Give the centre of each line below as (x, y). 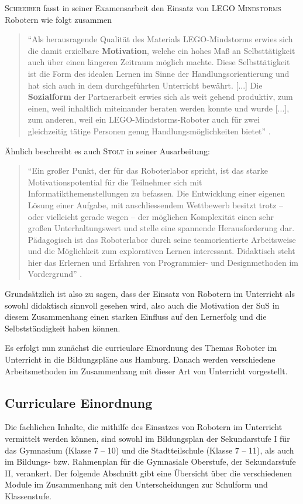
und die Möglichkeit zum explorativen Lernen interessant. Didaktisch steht (161, 251)
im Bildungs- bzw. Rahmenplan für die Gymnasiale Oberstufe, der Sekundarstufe (150, 461)
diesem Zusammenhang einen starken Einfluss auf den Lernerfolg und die (136, 317)
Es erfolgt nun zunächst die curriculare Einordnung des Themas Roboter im (141, 348)
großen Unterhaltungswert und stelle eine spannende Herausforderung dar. (161, 228)
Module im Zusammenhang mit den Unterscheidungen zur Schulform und (136, 484)
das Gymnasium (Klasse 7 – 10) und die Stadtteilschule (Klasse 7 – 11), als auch (149, 450)
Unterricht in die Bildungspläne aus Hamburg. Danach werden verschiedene (140, 359)
